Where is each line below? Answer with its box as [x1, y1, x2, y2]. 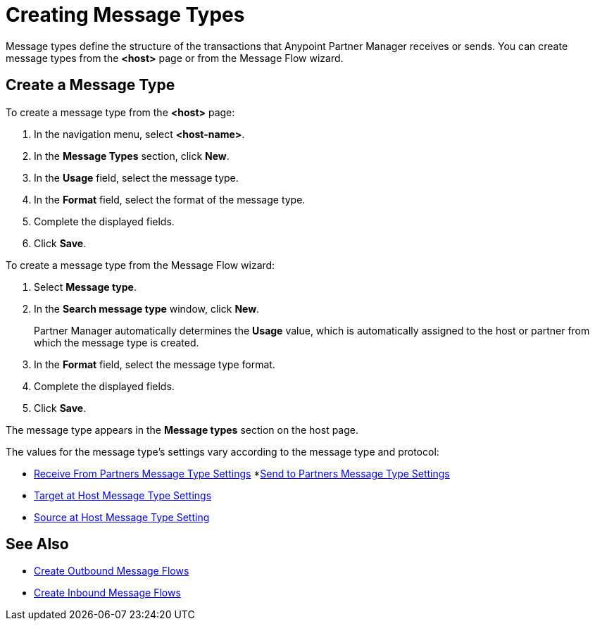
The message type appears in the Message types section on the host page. [6, 423, 359, 436]
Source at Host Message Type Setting [34, 511, 210, 523]
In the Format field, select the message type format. [34, 358, 275, 370]
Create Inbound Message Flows [34, 587, 181, 599]
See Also [6, 535, 69, 553]
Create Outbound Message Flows [34, 565, 189, 577]
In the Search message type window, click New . [34, 302, 260, 315]
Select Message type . [34, 280, 137, 293]
